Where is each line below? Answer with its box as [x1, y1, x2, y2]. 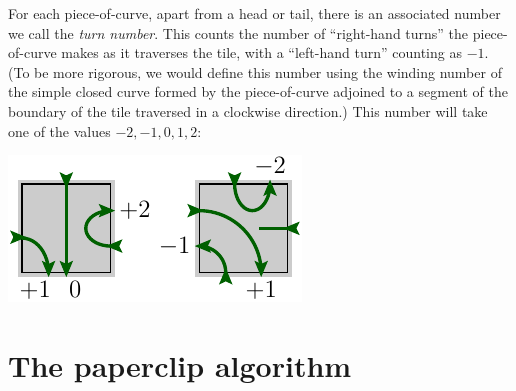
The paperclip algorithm [8, 344, 352, 385]
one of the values [8, 120, 111, 141]
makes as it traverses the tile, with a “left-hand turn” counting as [61, 42, 462, 63]
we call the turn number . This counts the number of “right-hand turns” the [8, 22, 469, 43]
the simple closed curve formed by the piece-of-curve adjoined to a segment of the [8, 81, 509, 102]
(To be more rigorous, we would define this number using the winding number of [8, 61, 502, 82]
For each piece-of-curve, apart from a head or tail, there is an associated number [8, 3, 501, 23]
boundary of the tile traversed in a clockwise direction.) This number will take [8, 100, 488, 121]
